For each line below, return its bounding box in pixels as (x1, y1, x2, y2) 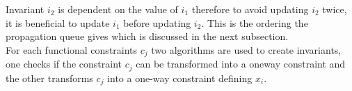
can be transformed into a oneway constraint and (136, 57, 346, 71)
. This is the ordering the (201, 15, 308, 30)
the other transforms (6, 70, 93, 85)
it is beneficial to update (6, 15, 110, 30)
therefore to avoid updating (191, 2, 309, 16)
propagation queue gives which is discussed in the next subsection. (6, 29, 289, 43)
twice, (322, 2, 347, 16)
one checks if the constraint (6, 57, 122, 71)
